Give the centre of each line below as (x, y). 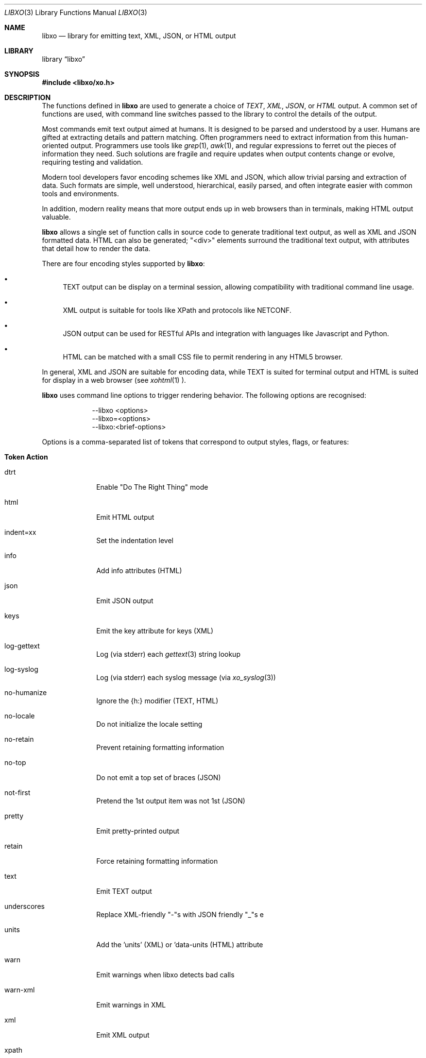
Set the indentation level (135, 540)
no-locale (20, 716)
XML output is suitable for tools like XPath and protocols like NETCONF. (177, 310)
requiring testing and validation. (93, 162)
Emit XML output (123, 1035)
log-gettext (22, 646)
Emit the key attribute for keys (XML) (155, 631)
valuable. (56, 217)
